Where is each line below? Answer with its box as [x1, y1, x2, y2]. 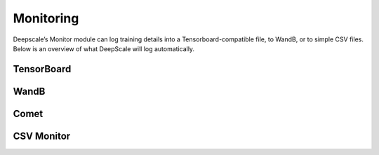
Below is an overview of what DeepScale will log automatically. [13, 44, 195, 53]
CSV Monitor [13, 130, 71, 142]
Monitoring [13, 11, 79, 26]
